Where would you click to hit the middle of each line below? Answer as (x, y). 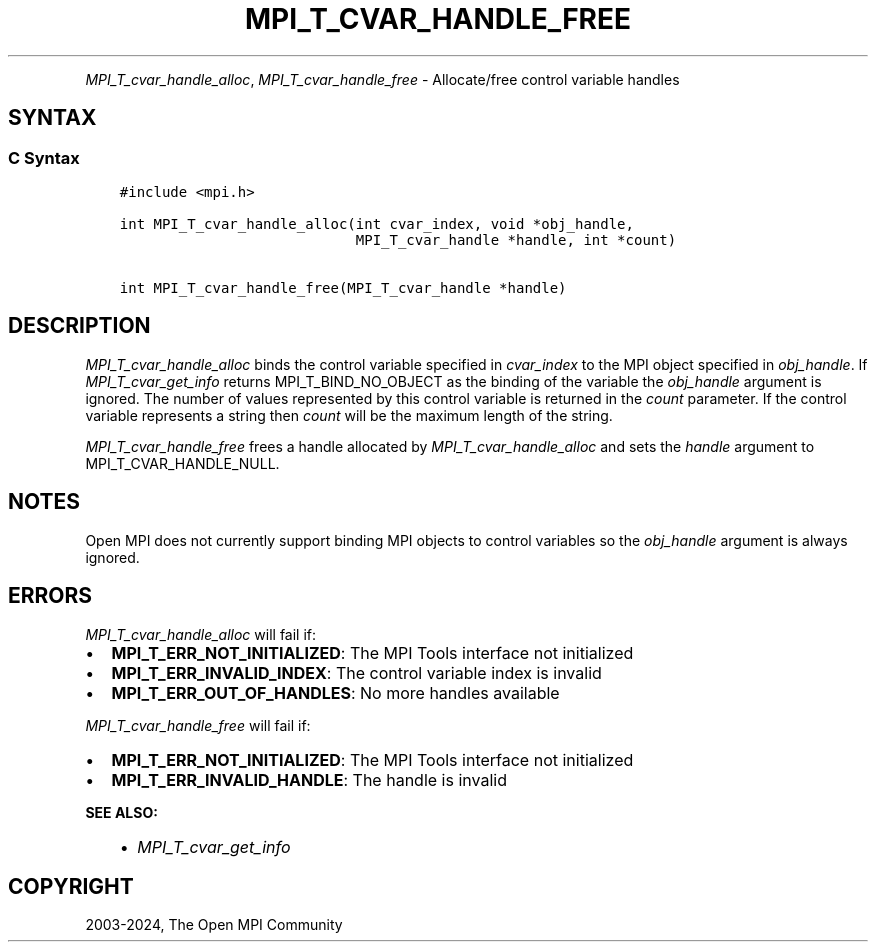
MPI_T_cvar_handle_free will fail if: (198, 725)
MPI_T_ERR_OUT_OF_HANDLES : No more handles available (335, 692)
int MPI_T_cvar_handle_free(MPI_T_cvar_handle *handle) (343, 287)
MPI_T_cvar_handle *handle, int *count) (516, 239)
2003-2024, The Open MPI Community (214, 925)
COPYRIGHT (71, 886)
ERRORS (50, 596)
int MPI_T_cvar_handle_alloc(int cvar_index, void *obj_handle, (376, 223)
